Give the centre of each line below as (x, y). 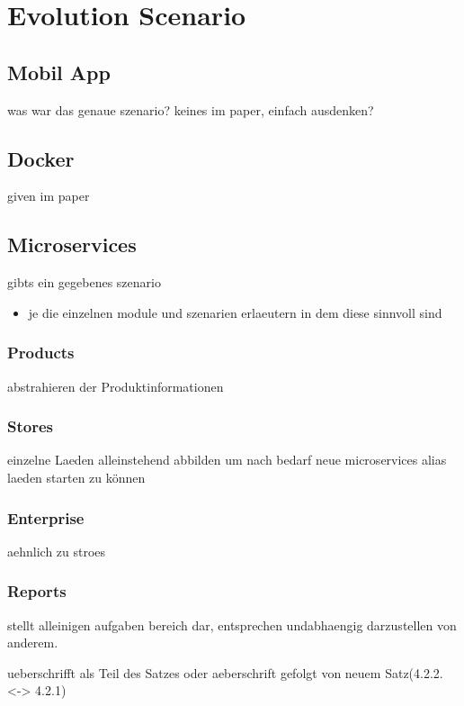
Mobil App (59, 72)
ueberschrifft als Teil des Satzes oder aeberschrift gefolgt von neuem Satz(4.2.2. (225, 672)
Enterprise (46, 517)
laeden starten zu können (76, 477)
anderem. (33, 643)
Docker (41, 158)
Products (41, 353)
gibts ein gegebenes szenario (84, 282)
